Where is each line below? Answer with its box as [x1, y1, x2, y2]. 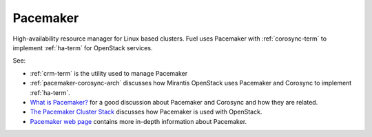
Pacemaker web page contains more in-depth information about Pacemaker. [30, 117, 247, 125]
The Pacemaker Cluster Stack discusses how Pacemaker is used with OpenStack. [30, 107, 262, 116]
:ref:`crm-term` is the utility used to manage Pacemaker [30, 69, 188, 77]
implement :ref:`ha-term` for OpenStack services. [12, 43, 153, 52]
